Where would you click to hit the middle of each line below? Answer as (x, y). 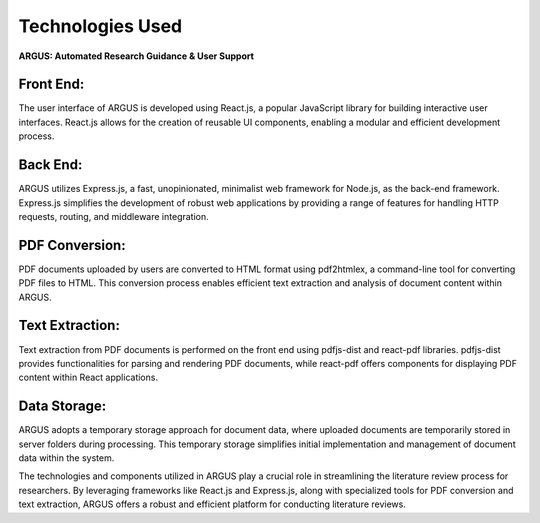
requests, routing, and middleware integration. (113, 216)
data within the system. (66, 457)
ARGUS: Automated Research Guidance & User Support (136, 56)
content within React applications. (88, 377)
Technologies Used (100, 26)
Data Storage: (62, 406)
